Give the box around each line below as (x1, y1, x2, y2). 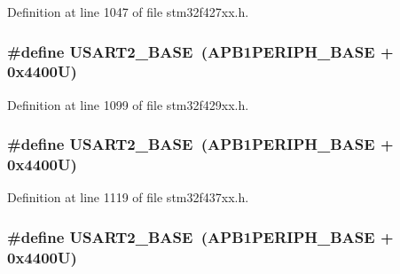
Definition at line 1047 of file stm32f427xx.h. (7, 3, 249, 20)
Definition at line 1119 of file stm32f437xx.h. (7, 188, 249, 207)
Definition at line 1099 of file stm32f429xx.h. (7, 95, 249, 114)
